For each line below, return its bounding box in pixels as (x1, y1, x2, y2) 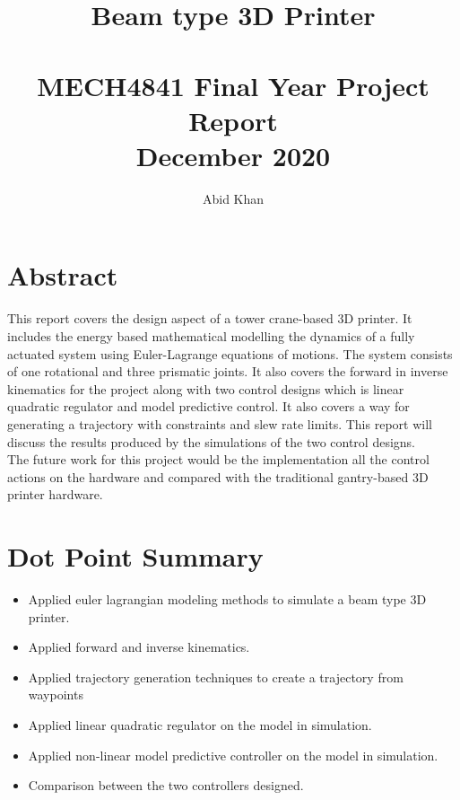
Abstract (7, 257, 118, 294)
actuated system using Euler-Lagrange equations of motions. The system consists (7, 344, 453, 363)
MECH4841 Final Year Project (37, 66, 430, 103)
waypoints (28, 685, 83, 704)
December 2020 (135, 136, 331, 173)
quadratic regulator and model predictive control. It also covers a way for (7, 397, 410, 416)
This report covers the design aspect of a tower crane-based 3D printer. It (7, 309, 412, 328)
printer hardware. (7, 485, 103, 504)
